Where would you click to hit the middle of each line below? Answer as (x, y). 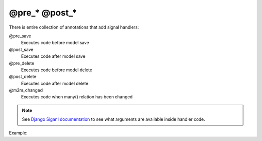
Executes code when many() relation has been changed (77, 97)
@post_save (21, 49)
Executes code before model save (55, 43)
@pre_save (20, 36)
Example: (18, 133)
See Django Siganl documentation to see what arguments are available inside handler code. (114, 119)
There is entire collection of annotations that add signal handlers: (74, 27)
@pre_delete (22, 63)
